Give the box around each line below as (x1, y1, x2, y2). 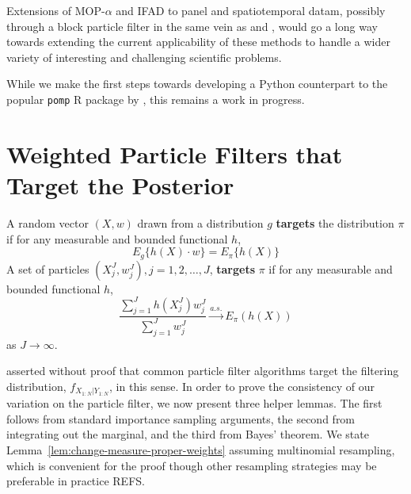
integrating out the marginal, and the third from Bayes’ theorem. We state (6, 426, 369, 442)
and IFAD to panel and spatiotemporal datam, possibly (116, 2, 386, 18)
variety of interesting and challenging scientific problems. (6, 48, 282, 65)
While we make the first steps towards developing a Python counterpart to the (6, 75, 388, 92)
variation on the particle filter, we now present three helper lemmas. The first (6, 395, 382, 412)
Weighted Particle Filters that (6, 137, 343, 170)
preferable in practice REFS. (6, 473, 145, 489)
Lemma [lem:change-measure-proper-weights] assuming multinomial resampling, (6, 442, 395, 458)
